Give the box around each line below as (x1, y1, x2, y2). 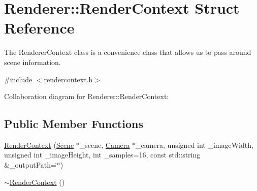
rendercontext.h (44, 74, 93, 84)
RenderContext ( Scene (4, 139, 74, 150)
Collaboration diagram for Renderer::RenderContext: (4, 91, 169, 102)
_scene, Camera (79, 139, 130, 150)
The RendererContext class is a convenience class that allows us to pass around (4, 47, 251, 57)
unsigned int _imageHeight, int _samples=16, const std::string (4, 149, 201, 160)
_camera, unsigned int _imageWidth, (135, 139, 253, 150)
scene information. (4, 56, 61, 67)
